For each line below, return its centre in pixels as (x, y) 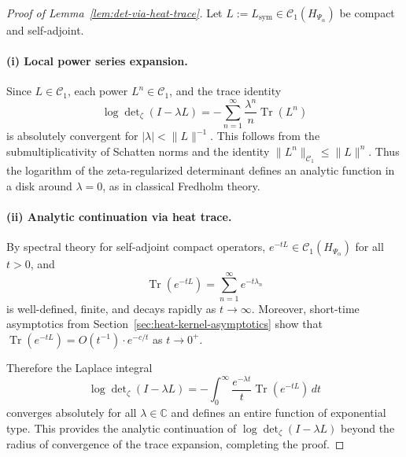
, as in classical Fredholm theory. (181, 185)
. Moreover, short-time (305, 308)
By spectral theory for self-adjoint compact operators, (136, 247)
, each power (98, 91)
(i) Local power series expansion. (97, 61)
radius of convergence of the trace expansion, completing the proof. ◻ (175, 443)
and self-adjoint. (45, 30)
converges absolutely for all (72, 412)
